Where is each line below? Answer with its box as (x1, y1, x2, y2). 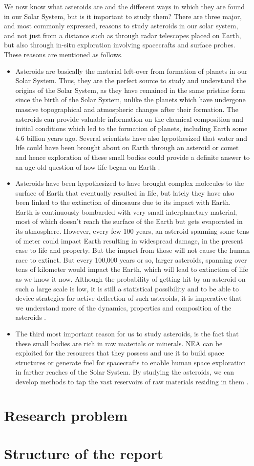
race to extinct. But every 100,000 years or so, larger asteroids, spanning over (15, 254, 247, 265)
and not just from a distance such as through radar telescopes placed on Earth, (4, 30, 241, 40)
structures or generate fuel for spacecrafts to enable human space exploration (15, 357, 246, 367)
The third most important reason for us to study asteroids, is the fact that (15, 329, 239, 338)
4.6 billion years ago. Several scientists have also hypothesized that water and (15, 133, 248, 143)
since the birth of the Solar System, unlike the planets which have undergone (15, 94, 246, 105)
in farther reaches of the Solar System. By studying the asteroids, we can (15, 367, 234, 377)
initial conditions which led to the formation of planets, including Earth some (15, 123, 248, 133)
